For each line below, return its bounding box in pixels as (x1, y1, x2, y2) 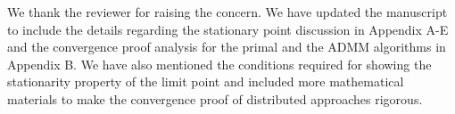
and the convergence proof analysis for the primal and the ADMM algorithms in (7, 37, 446, 56)
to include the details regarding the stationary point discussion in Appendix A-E (7, 20, 449, 38)
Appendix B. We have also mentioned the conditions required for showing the (7, 54, 432, 73)
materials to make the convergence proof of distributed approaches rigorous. (7, 89, 423, 108)
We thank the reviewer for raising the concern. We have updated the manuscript (7, 3, 448, 20)
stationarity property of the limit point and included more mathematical (7, 72, 404, 91)
